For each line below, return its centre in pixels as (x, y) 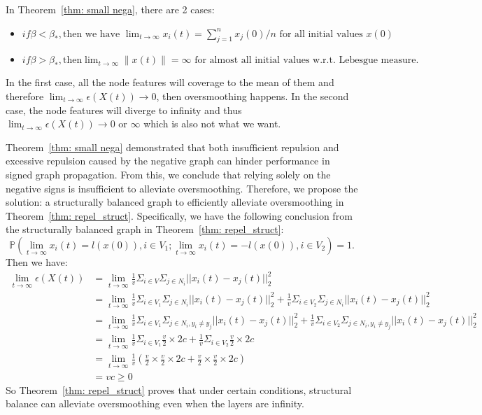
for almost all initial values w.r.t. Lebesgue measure (305, 61)
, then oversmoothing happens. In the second (253, 96)
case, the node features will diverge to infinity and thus (124, 110)
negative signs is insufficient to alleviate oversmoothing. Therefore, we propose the (182, 188)
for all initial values (321, 34)
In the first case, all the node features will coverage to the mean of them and (170, 82)
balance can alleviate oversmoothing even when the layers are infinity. (155, 403)
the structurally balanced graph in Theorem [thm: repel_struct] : (145, 229)
